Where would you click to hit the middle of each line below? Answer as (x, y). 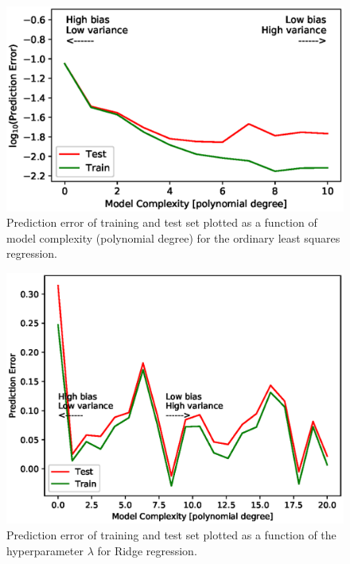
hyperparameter (45, 550)
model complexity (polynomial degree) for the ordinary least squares (173, 237)
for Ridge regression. (147, 550)
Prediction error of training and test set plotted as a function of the (171, 535)
